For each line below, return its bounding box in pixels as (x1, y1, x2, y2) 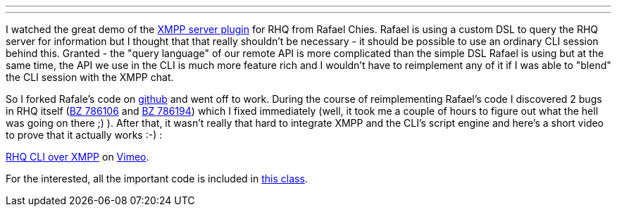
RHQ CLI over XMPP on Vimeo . (6, 151, 149, 163)
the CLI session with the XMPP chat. (6, 71, 174, 83)
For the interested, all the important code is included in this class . (6, 173, 308, 185)
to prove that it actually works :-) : (6, 129, 163, 141)
